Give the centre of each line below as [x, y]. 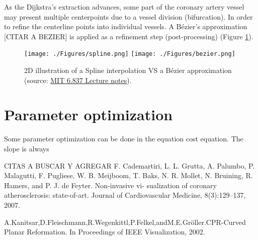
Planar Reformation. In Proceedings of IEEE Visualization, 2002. [105, 232]
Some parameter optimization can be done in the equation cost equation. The [124, 139]
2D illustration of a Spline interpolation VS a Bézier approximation [128, 70]
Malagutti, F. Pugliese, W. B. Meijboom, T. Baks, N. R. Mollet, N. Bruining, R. [128, 175]
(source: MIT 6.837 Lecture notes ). [78, 80]
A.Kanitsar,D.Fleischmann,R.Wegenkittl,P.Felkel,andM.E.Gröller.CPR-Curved [125, 222]
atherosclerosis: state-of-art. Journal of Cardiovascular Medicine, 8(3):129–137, [125, 195]
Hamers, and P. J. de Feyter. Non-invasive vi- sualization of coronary [110, 185]
